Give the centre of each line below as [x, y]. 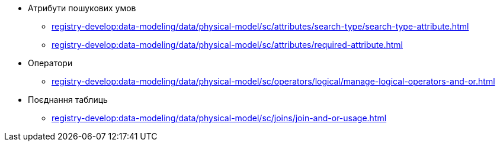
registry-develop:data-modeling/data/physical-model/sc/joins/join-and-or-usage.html [219, 118]
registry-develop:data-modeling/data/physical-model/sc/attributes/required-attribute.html [227, 45]
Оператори [50, 63]
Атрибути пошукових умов [82, 8]
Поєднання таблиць [68, 100]
